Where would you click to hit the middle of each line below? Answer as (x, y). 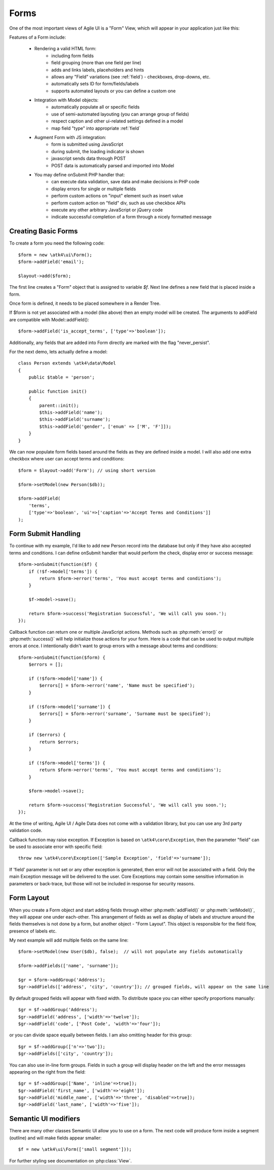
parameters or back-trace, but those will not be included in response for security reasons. (102, 883)
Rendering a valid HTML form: (65, 49)
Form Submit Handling (45, 534)
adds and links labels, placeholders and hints (98, 70)
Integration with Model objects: (66, 100)
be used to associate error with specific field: (56, 847)
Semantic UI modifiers (45, 1119)
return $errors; (59, 742)
